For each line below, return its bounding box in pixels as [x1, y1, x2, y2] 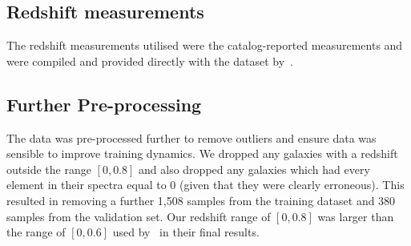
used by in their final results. [112, 224, 260, 240]
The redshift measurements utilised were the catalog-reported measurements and [6, 37, 403, 54]
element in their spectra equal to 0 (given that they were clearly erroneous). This [6, 176, 405, 193]
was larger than [317, 208, 394, 224]
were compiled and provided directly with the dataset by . [6, 52, 293, 69]
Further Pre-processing [6, 91, 202, 116]
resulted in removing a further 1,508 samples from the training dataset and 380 [6, 192, 396, 208]
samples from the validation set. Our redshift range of [6, 208, 271, 224]
